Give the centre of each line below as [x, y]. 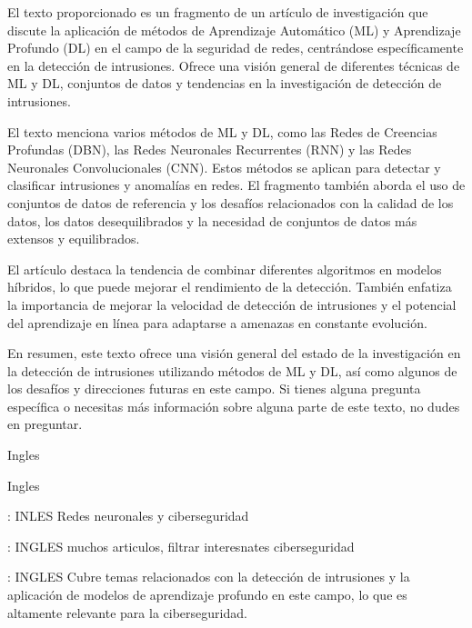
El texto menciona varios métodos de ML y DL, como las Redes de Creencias [222, 131]
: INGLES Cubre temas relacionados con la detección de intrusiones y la [209, 577]
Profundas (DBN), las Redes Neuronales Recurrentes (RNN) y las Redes [210, 150]
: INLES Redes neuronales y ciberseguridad [128, 516]
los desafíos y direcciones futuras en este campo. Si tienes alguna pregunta [214, 389]
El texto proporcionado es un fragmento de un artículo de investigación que [218, 12]
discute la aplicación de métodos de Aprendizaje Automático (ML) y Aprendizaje [234, 30]
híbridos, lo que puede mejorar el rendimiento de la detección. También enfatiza [230, 287]
